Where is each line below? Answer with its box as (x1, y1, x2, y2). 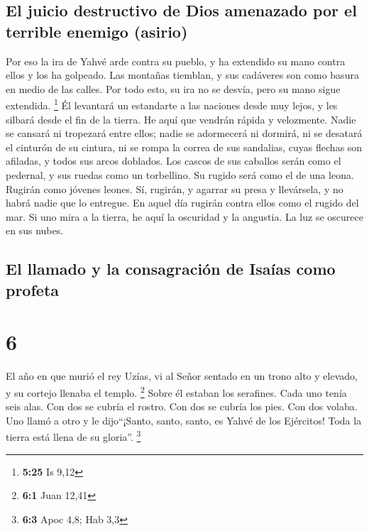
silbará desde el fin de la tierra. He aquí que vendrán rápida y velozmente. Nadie (6, 111, 356, 126)
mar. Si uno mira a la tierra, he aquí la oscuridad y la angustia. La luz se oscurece (6, 209, 363, 224)
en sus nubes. (6, 223, 64, 238)
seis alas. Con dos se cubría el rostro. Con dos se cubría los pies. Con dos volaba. (6, 399, 358, 414)
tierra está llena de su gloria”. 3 (6, 427, 141, 444)
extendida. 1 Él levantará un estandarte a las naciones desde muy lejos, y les (6, 96, 338, 113)
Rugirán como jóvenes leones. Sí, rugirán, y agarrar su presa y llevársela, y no (6, 181, 343, 196)
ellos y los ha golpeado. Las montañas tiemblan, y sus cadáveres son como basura (6, 67, 359, 82)
